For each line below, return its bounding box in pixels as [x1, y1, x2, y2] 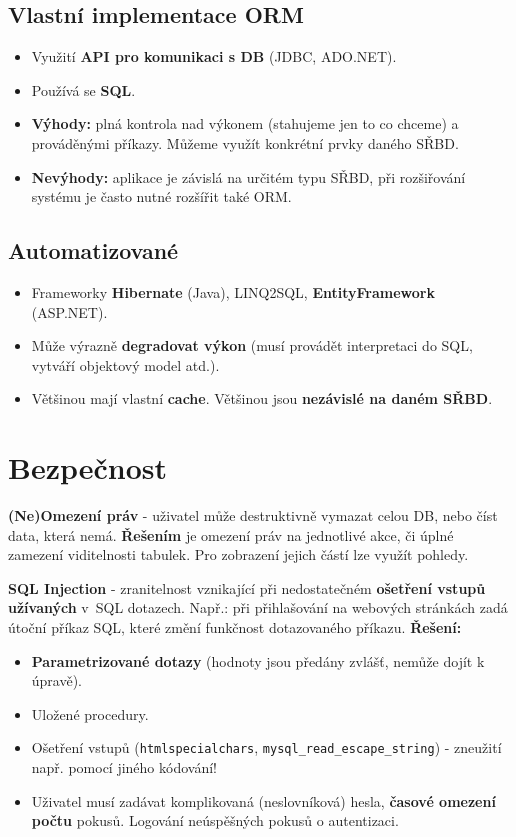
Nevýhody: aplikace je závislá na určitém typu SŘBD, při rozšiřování [31, 166, 466, 187]
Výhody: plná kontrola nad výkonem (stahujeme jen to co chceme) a [31, 113, 459, 134]
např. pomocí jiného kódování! [31, 757, 217, 778]
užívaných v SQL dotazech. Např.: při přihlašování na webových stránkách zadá [8, 597, 508, 618]
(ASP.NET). [31, 301, 108, 322]
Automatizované [8, 235, 179, 266]
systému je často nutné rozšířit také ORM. [31, 186, 292, 207]
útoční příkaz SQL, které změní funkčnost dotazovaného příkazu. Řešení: [8, 617, 462, 638]
